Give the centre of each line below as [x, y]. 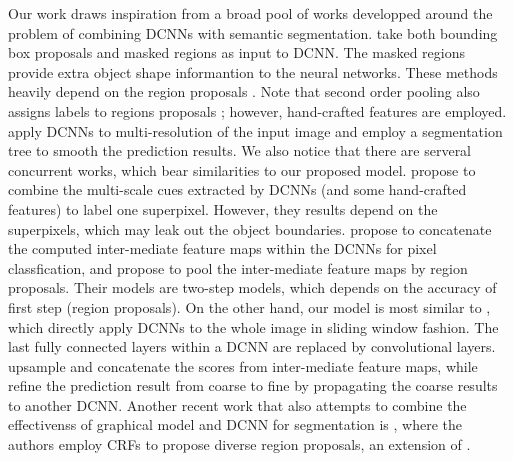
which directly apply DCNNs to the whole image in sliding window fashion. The [253, 326]
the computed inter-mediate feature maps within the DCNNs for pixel [222, 248]
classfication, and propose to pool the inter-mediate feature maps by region [238, 267]
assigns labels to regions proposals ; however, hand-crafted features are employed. [257, 110]
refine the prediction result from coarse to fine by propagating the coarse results [253, 385]
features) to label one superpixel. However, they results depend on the [223, 208]
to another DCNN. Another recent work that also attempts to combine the [237, 404]
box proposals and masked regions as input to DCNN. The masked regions [237, 52]
